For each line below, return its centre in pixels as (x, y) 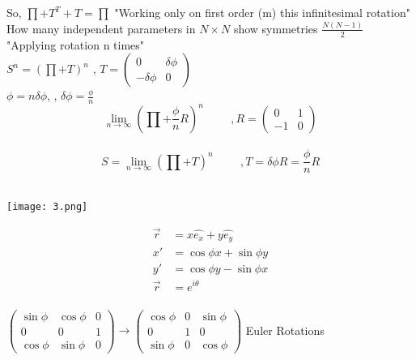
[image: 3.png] (47, 206)
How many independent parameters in (101, 28)
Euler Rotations (285, 330)
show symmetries (276, 28)
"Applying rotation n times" (76, 44)
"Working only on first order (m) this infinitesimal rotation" (262, 12)
